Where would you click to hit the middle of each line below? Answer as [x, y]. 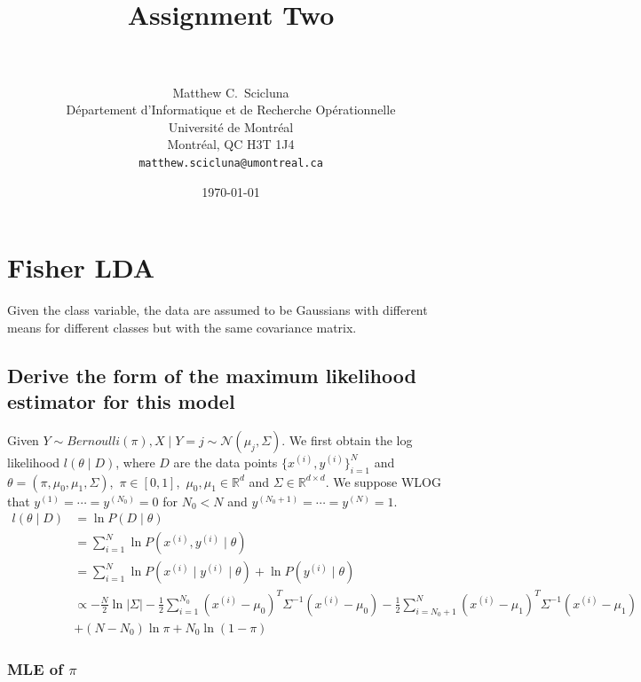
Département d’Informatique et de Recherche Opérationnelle [231, 110]
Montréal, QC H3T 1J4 [231, 144]
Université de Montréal [231, 126]
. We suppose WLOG [383, 481]
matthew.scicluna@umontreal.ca [231, 163]
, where [135, 462]
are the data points [226, 462]
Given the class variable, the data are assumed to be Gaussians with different [218, 310]
